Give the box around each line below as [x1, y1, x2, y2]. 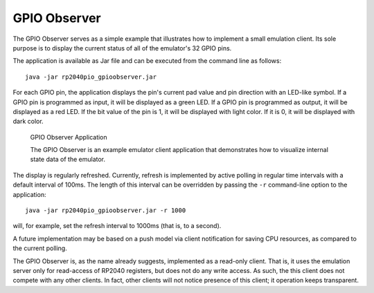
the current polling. [12, 244, 67, 252]
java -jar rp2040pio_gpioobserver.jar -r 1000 [25, 207, 186, 214]
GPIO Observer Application [30, 133, 107, 141]
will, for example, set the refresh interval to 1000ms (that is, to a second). [12, 222, 222, 230]
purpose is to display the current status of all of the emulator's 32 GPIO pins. [12, 44, 232, 52]
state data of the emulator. [30, 155, 106, 164]
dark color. [12, 117, 44, 126]
